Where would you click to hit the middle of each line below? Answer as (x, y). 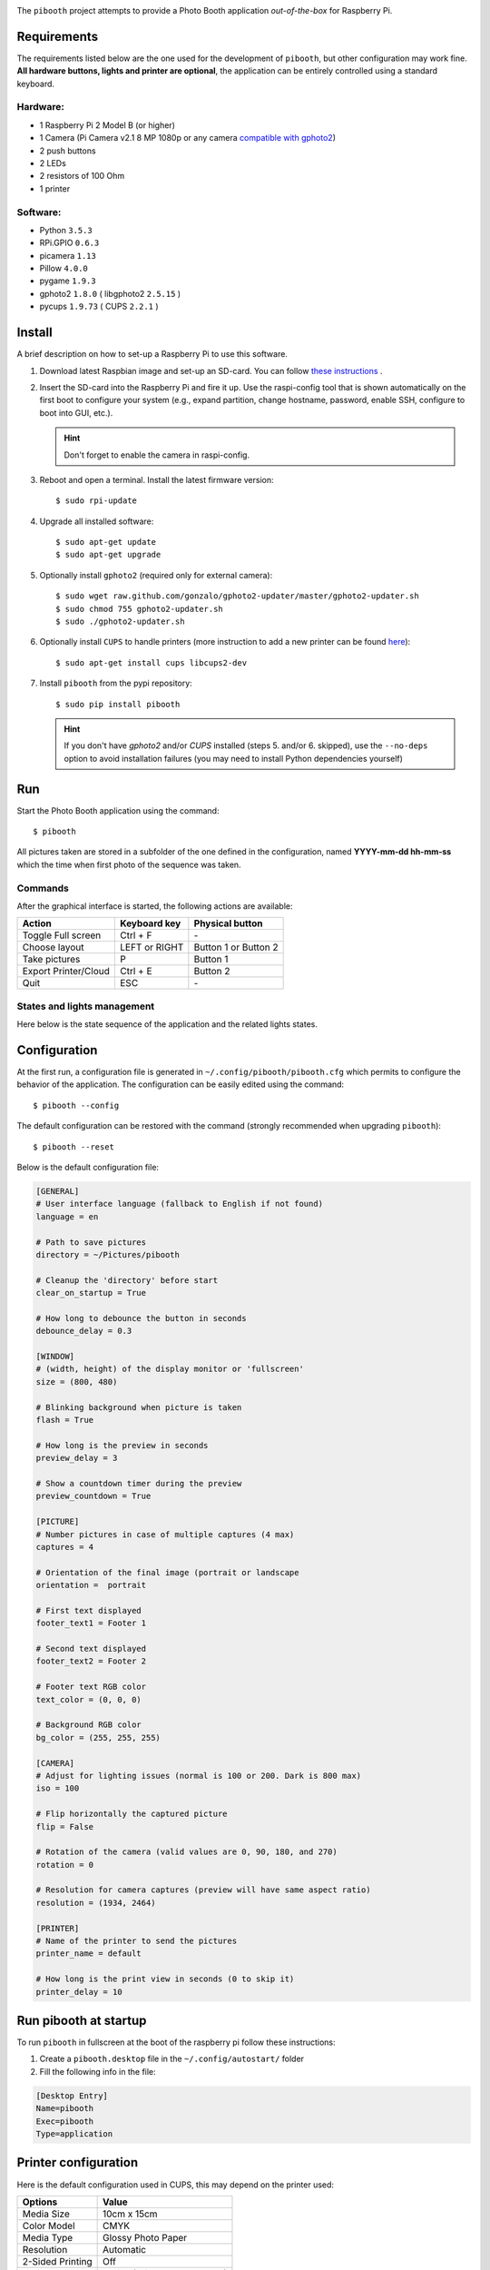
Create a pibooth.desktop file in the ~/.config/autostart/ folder (171, 2059)
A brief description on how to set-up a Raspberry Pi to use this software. (152, 354)
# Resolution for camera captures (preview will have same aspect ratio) (203, 1890)
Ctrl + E (136, 972)
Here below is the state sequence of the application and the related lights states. (167, 1024)
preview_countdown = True (93, 1496)
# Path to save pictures (91, 1242)
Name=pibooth (65, 2108)
